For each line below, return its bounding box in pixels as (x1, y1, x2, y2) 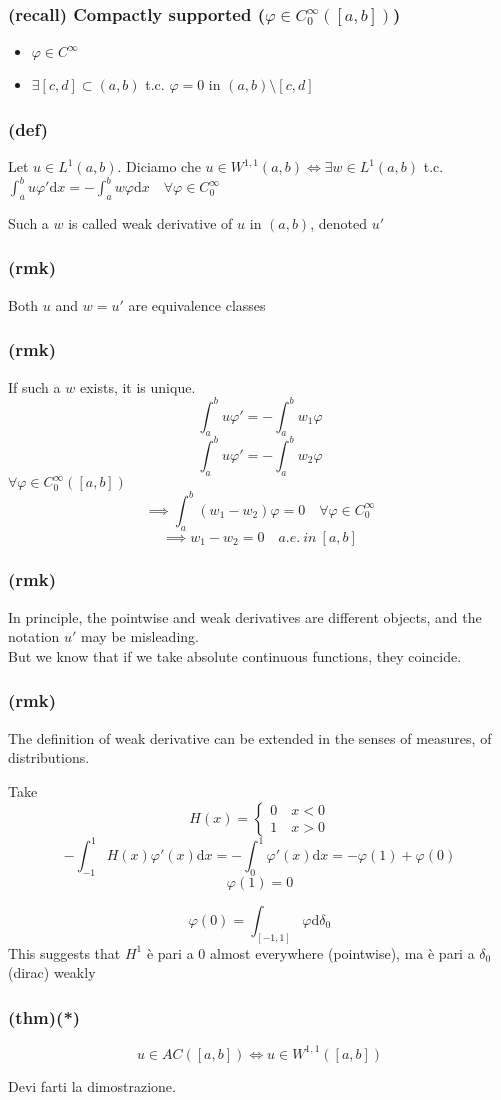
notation (8, 626, 60, 647)
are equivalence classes (128, 294, 266, 315)
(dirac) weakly (8, 962, 96, 983)
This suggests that (8, 942, 121, 963)
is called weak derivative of (68, 212, 233, 233)
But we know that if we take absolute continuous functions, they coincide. (8, 645, 462, 666)
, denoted (310, 212, 367, 233)
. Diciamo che (117, 156, 201, 177)
